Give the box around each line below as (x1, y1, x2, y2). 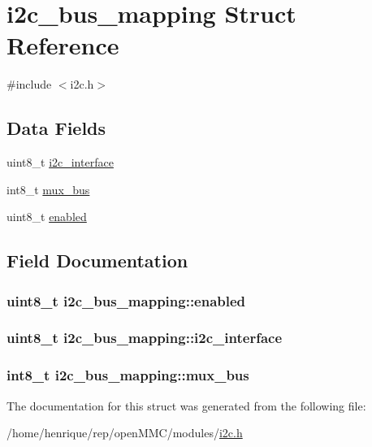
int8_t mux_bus (6, 180, 90, 197)
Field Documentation (6, 248, 188, 273)
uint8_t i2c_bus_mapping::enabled (6, 290, 246, 310)
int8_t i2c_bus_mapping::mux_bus (6, 365, 249, 385)
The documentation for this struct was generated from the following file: (6, 397, 366, 414)
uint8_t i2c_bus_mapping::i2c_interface (6, 328, 283, 348)
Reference (6, 28, 119, 62)
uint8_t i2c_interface (6, 154, 114, 171)
